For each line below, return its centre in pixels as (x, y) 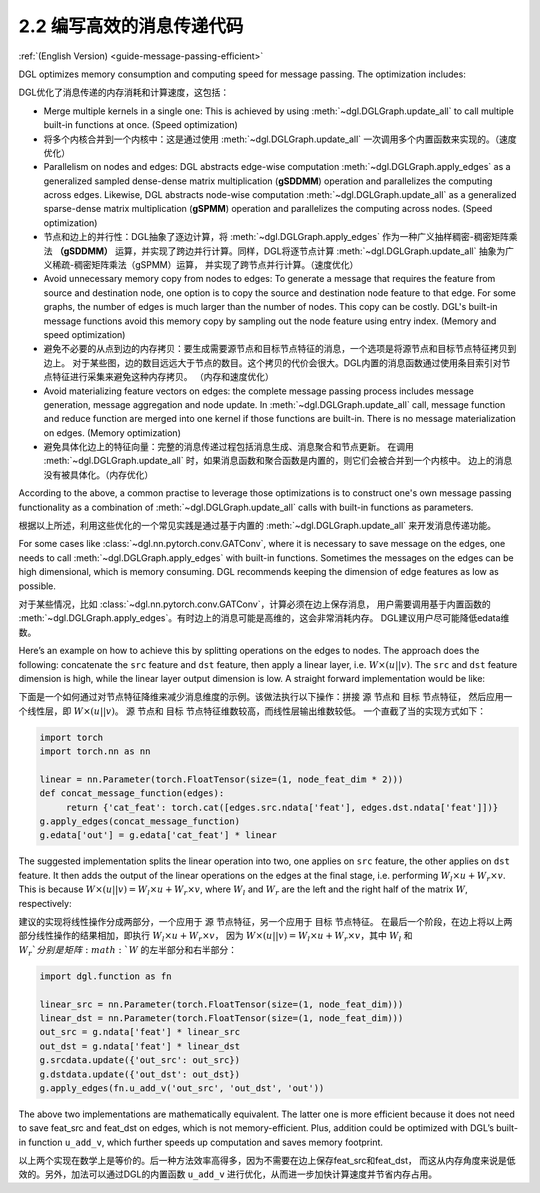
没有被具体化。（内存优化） (98, 474)
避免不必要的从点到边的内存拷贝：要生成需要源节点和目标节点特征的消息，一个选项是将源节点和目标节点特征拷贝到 (280, 349)
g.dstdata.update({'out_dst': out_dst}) (139, 1074)
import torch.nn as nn (95, 751)
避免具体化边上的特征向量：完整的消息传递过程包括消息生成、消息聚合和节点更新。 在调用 (228, 447)
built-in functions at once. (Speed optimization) (141, 125)
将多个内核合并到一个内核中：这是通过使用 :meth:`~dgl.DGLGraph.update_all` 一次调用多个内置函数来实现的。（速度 (280, 139)
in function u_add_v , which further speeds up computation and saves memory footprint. (201, 1142)
